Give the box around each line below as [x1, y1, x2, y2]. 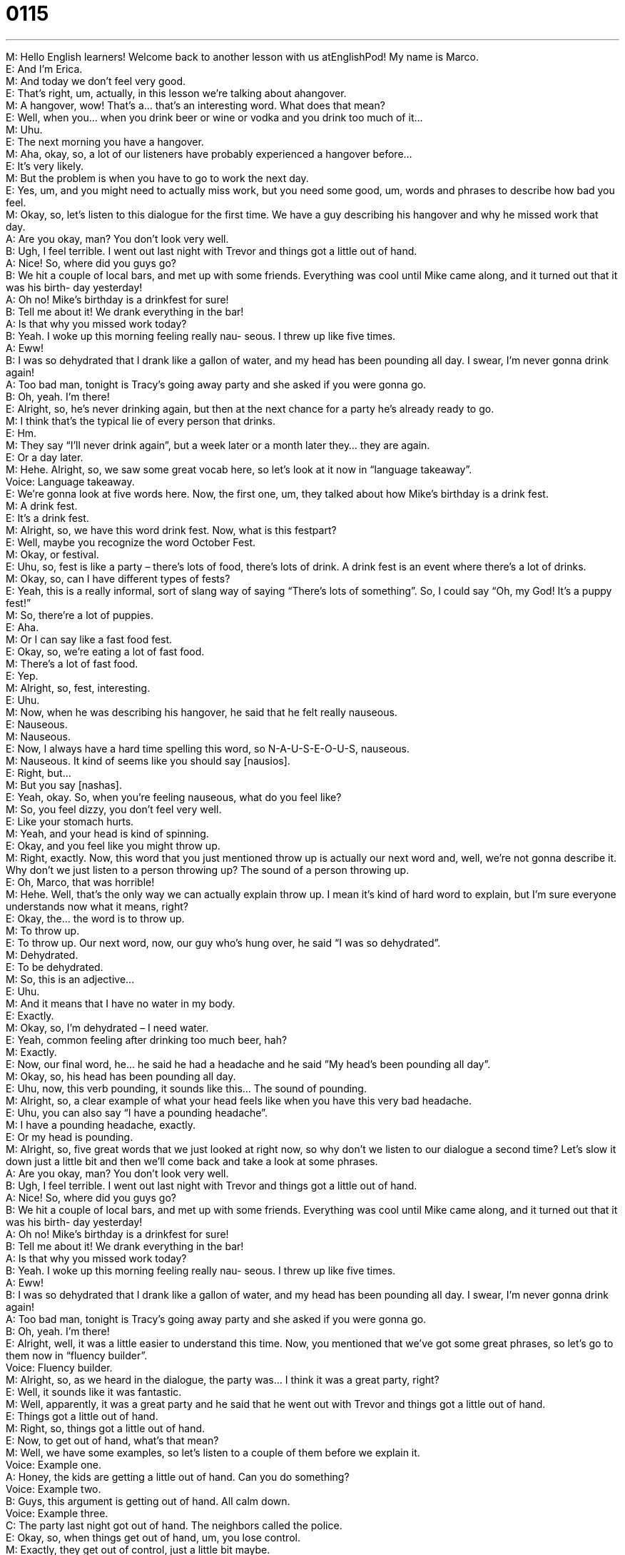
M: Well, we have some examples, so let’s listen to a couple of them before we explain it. [6, 1446, 420, 1459]
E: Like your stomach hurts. [6, 815, 134, 827]
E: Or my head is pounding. [6, 1130, 133, 1143]
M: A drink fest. [6, 499, 78, 512]
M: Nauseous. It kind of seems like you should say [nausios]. [6, 754, 290, 767]
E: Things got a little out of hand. [6, 1409, 158, 1422]
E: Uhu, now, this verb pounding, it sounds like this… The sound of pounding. [6, 1082, 367, 1094]
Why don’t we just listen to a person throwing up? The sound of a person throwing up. [6, 863, 410, 876]
